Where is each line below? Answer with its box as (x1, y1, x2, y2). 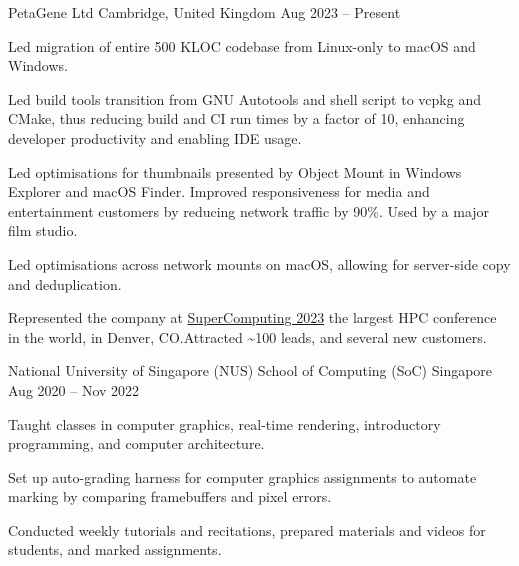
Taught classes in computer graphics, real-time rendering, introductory (8, 413, 441, 434)
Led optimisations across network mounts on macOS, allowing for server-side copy (8, 253, 511, 274)
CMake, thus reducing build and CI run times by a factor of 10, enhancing (8, 108, 465, 129)
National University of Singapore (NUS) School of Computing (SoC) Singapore (8, 360, 493, 381)
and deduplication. (8, 273, 122, 294)
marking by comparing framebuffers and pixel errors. (8, 486, 332, 507)
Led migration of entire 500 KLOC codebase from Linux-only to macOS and (8, 35, 476, 56)
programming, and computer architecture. (8, 433, 265, 454)
